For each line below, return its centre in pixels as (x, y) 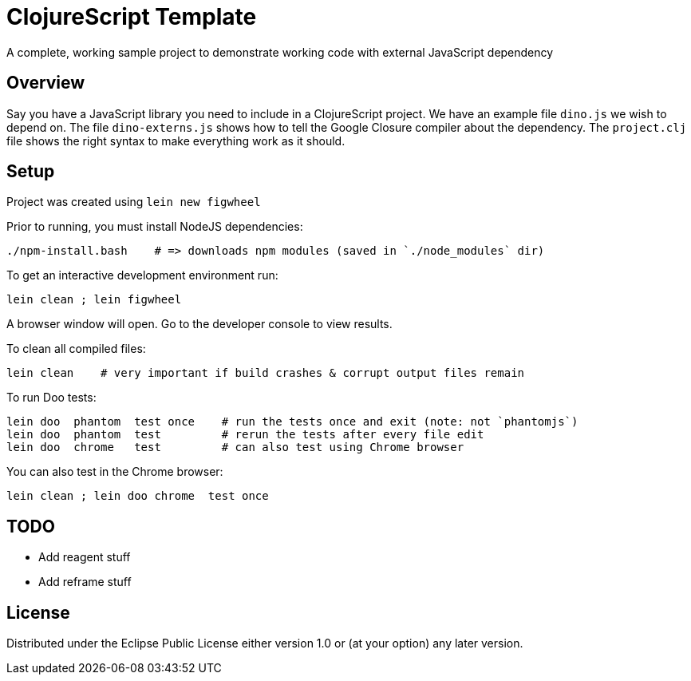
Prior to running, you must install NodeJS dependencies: (155, 227)
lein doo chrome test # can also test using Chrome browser (235, 447)
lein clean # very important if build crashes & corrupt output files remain (266, 373)
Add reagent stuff (85, 557)
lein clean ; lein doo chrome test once (138, 496)
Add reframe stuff (85, 582)
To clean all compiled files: (76, 349)
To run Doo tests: (51, 398)
